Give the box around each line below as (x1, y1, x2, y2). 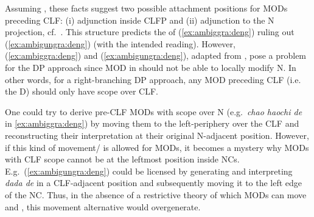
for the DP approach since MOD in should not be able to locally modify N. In (5, 61, 296, 73)
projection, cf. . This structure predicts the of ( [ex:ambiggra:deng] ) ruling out (5, 25, 295, 38)
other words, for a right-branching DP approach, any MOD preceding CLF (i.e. (5, 73, 301, 85)
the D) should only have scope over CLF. (5, 85, 158, 98)
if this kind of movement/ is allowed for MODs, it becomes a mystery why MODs (5, 141, 309, 153)
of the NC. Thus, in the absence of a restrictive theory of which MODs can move (5, 188, 307, 201)
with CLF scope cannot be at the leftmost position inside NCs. (5, 153, 240, 165)
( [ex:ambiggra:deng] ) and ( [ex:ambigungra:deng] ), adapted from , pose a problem (5, 49, 307, 62)
